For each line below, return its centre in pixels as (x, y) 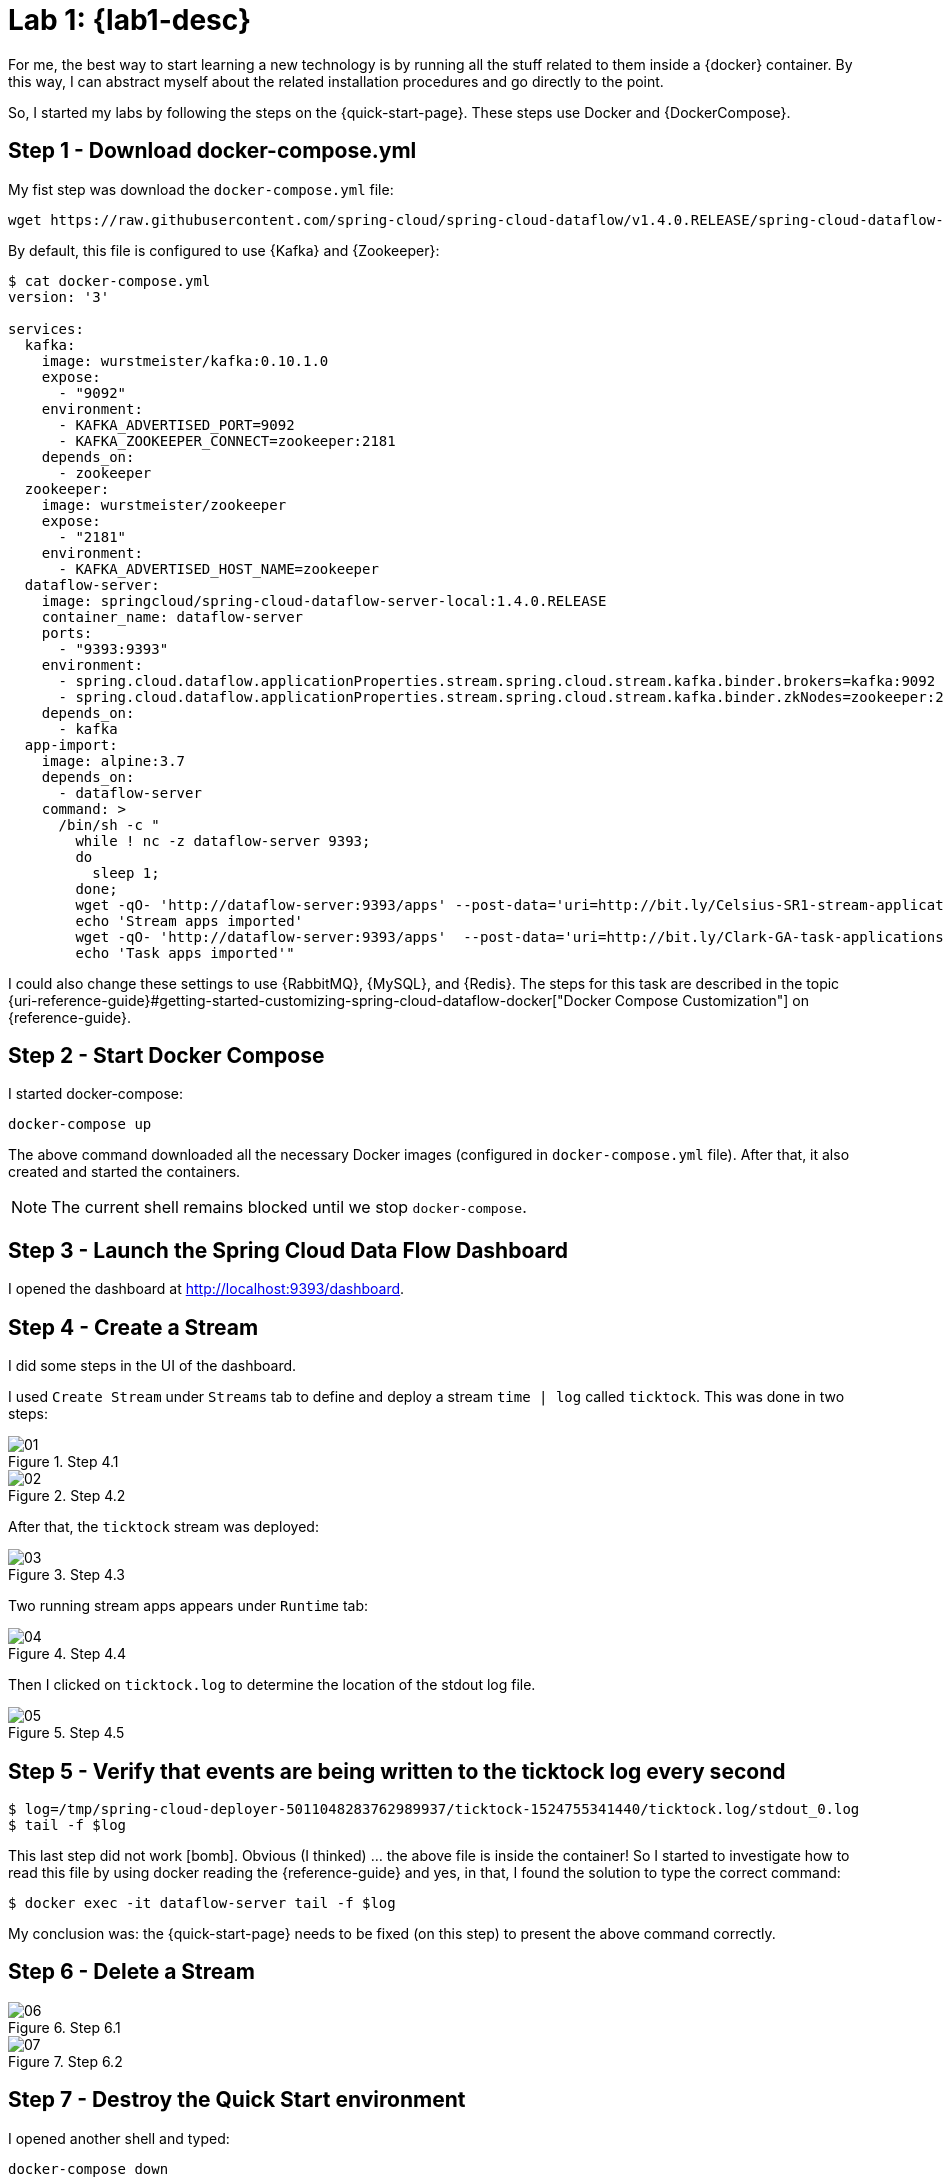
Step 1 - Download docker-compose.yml (212, 151)
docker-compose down (88, 2168)
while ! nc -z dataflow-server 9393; (223, 840)
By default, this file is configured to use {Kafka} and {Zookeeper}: (224, 250)
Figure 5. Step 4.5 (66, 1733)
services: (46, 328)
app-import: (71, 744)
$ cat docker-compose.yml (109, 280)
